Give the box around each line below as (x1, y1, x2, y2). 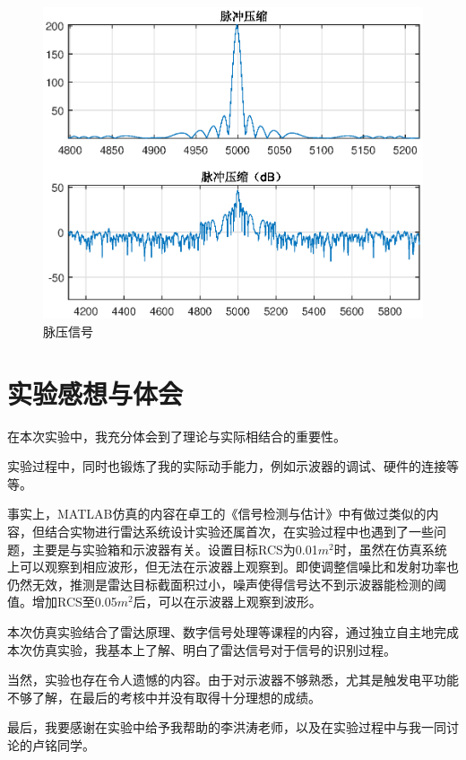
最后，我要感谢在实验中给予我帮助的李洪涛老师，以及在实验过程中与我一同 (7, 718, 446, 737)
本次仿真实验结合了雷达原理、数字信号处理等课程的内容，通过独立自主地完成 (7, 622, 459, 641)
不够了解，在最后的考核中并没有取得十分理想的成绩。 (7, 687, 321, 706)
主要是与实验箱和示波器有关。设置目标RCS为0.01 (31, 539, 318, 558)
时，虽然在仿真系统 (333, 539, 447, 558)
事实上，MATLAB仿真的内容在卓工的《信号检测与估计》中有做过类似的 (7, 504, 427, 523)
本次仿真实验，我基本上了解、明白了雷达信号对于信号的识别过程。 (7, 640, 396, 659)
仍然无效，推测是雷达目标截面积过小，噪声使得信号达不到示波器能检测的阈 (7, 574, 446, 593)
